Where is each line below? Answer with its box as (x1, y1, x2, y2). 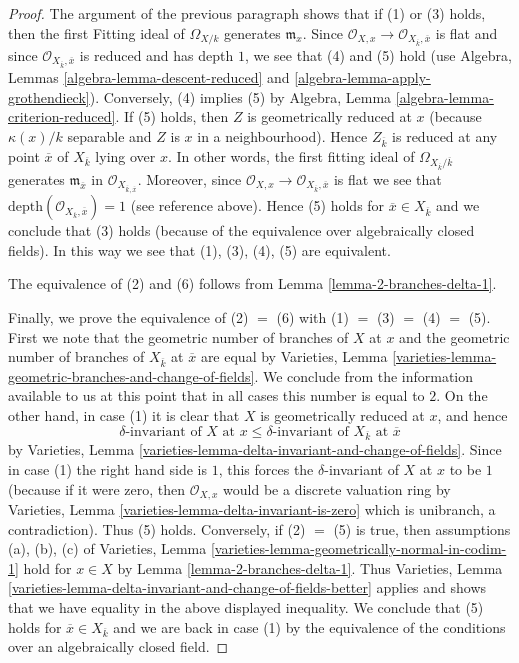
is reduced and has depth (79, 44, 234, 65)
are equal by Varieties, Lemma (200, 346, 388, 367)
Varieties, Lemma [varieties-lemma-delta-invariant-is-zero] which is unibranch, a (8, 499, 496, 520)
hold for (23, 557, 72, 578)
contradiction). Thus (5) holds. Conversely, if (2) (8, 518, 306, 539)
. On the (436, 385, 488, 406)
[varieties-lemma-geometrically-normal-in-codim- (210, 538, 507, 559)
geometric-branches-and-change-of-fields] (8, 365, 255, 386)
